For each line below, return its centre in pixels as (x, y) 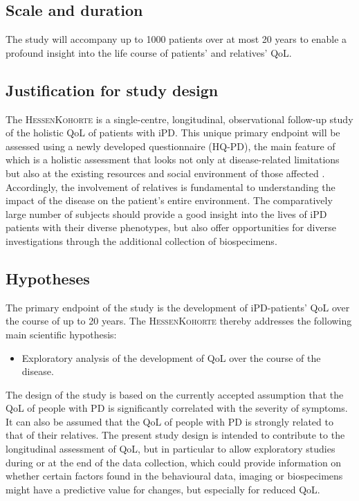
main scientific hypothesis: (61, 334)
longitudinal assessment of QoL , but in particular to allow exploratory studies (171, 449)
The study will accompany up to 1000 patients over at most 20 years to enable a (176, 39)
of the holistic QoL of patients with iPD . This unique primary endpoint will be (173, 133)
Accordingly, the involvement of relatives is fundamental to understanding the (171, 186)
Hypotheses (48, 278)
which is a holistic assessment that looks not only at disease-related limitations (173, 160)
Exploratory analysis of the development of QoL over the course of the (171, 357)
